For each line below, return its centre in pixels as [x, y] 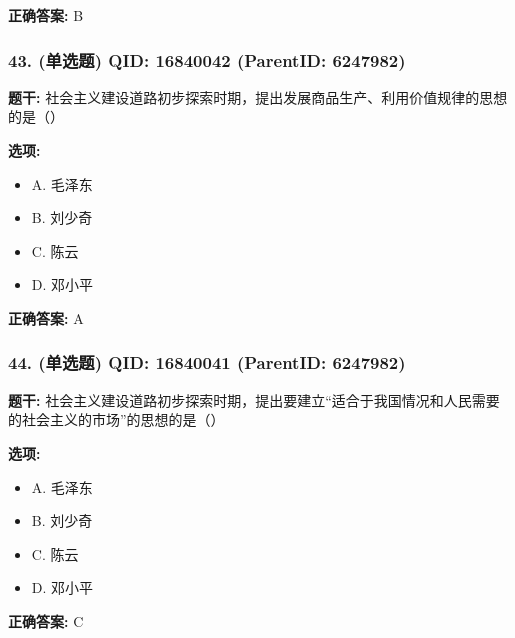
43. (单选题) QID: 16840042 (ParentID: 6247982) [207, 59]
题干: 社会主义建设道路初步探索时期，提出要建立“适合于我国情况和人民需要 [254, 399]
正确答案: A [46, 317]
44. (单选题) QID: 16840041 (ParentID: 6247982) [207, 362]
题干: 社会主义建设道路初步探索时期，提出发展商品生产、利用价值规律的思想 [258, 96]
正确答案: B [46, 15]
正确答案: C [46, 620]
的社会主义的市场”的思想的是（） [116, 419]
